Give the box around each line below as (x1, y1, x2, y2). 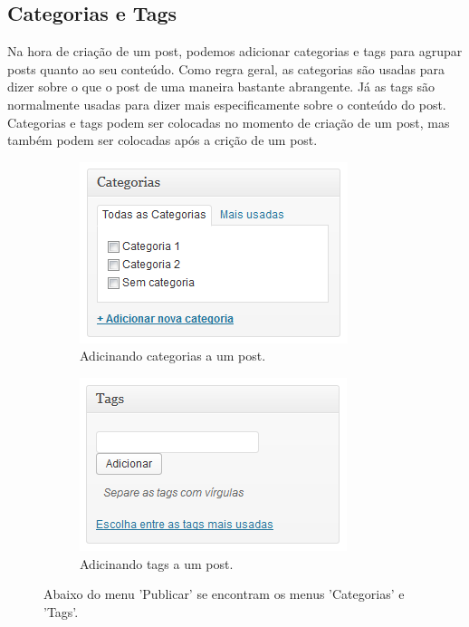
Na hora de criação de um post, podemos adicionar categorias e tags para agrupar (7, 42, 463, 61)
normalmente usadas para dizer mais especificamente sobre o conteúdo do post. (7, 94, 446, 113)
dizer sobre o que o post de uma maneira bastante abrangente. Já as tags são (7, 77, 435, 96)
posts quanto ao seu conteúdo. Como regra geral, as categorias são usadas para (7, 59, 445, 78)
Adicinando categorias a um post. (80, 346, 266, 365)
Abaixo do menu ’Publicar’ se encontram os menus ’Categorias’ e (43, 584, 405, 603)
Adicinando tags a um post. (80, 554, 234, 573)
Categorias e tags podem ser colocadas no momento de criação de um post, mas (7, 112, 450, 131)
